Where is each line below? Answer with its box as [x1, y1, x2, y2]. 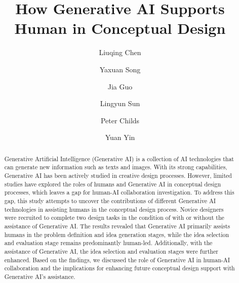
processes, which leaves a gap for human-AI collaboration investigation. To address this [4, 188, 234, 197]
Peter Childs [100, 115, 140, 125]
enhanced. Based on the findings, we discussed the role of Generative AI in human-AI [4, 255, 230, 264]
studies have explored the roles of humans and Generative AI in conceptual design [4, 179, 221, 188]
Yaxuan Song [99, 64, 141, 74]
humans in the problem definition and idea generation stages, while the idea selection [4, 230, 229, 239]
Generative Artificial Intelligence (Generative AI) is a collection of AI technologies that [4, 154, 234, 163]
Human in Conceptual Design [14, 18, 226, 38]
